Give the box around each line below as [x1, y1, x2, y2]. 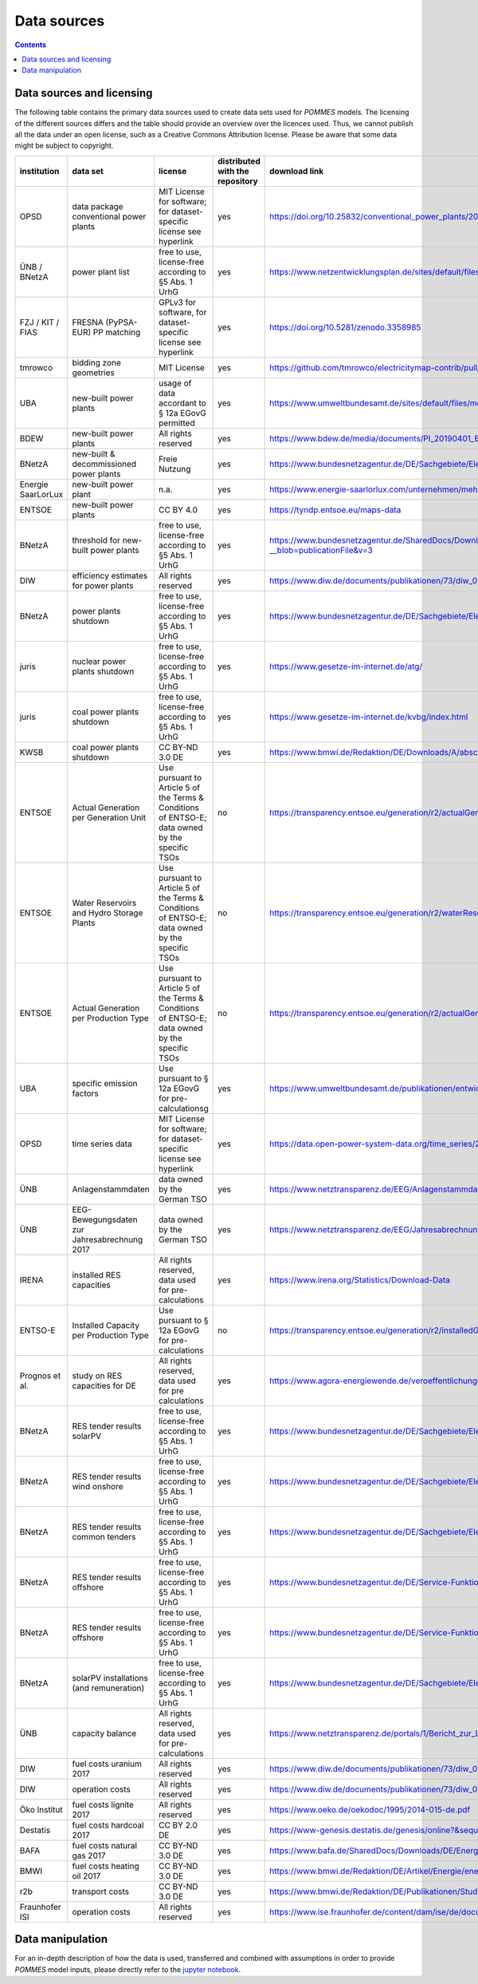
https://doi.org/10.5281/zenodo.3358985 [269, 322, 421, 333]
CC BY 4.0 [158, 504, 198, 515]
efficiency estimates [72, 570, 148, 581]
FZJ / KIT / [19, 316, 60, 327]
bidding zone [72, 357, 121, 368]
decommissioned [72, 458, 137, 469]
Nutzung [158, 463, 191, 474]
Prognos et [19, 1369, 61, 1381]
